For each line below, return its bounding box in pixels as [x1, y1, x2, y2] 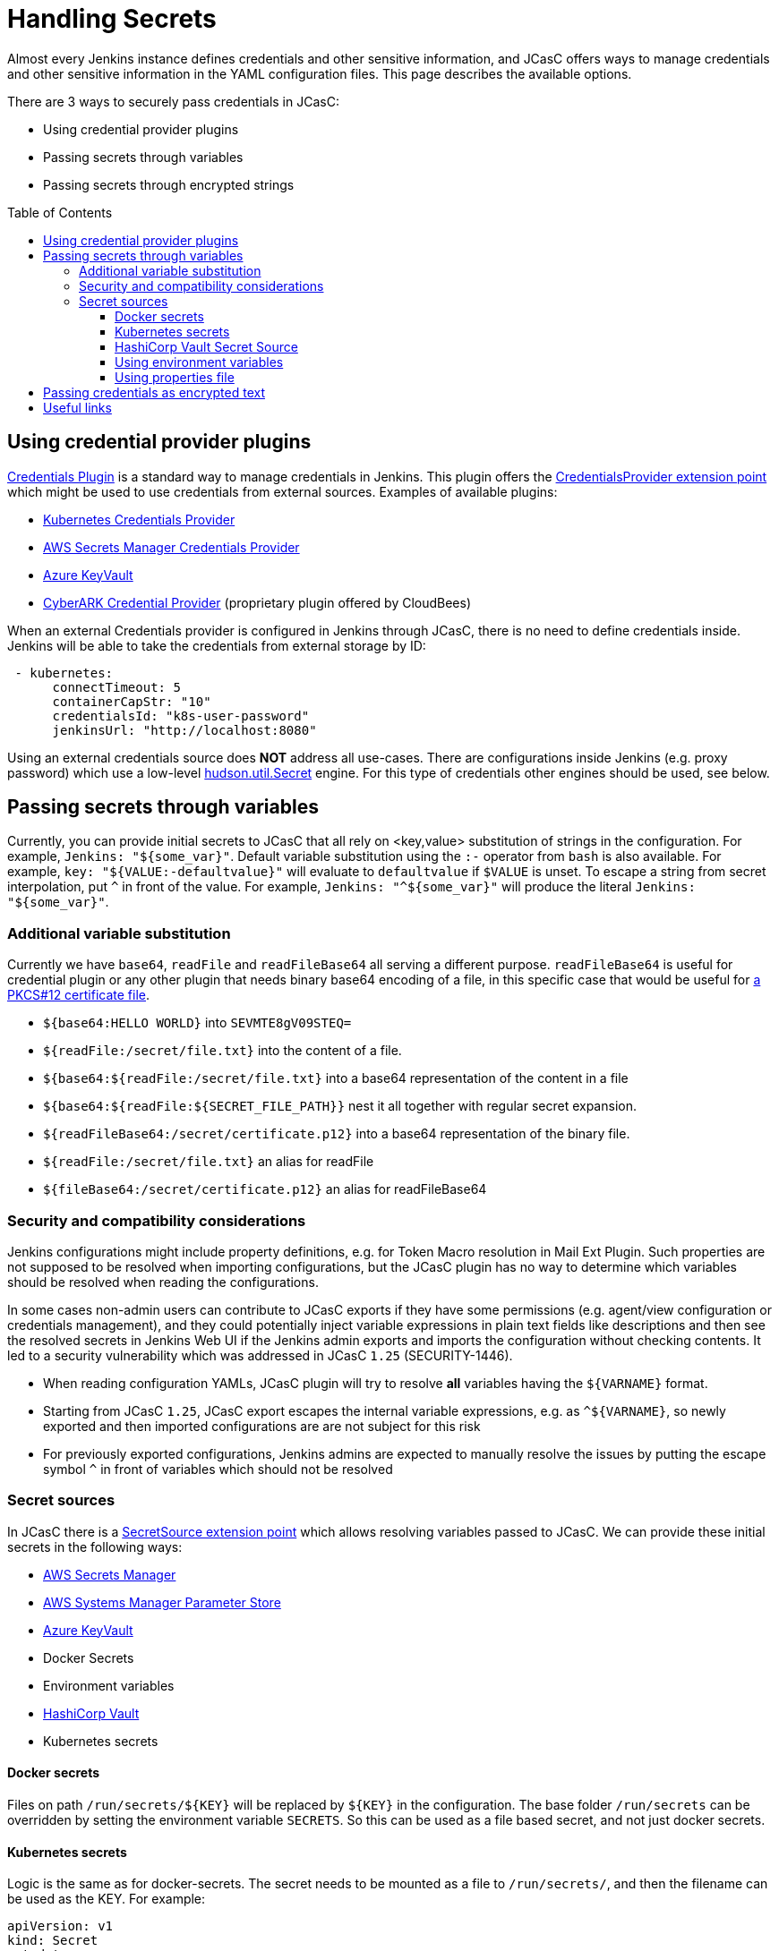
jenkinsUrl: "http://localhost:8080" [52, 722, 317, 737]
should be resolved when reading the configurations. [7, 1274, 319, 1290]
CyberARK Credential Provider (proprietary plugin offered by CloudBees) [43, 594, 472, 610]
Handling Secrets [7, 4, 217, 34]
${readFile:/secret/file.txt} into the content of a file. [43, 1043, 402, 1059]
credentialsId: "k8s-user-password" [52, 708, 310, 723]
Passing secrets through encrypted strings [43, 176, 295, 192]
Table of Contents [7, 204, 113, 220]
